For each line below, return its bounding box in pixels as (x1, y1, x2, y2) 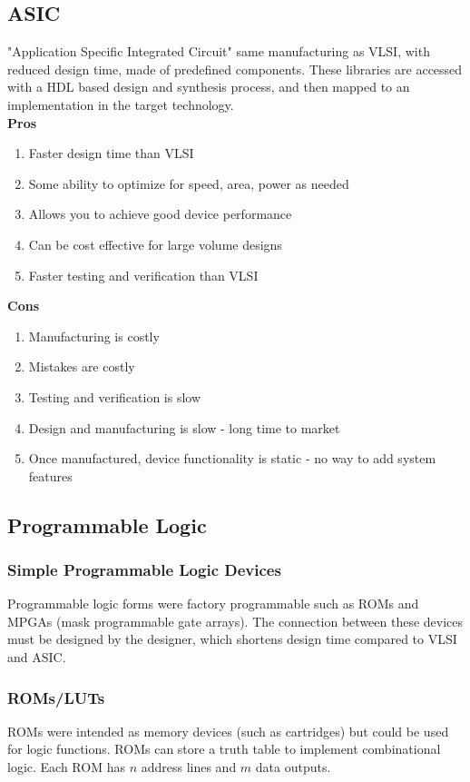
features (28, 466, 73, 485)
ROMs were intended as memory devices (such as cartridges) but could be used (7, 721, 449, 740)
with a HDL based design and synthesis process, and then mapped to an (7, 77, 410, 96)
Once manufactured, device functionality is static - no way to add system (28, 449, 436, 468)
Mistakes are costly (28, 357, 135, 376)
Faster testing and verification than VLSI (28, 265, 259, 284)
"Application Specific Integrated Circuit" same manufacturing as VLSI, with (7, 42, 430, 61)
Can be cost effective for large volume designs (28, 234, 282, 253)
